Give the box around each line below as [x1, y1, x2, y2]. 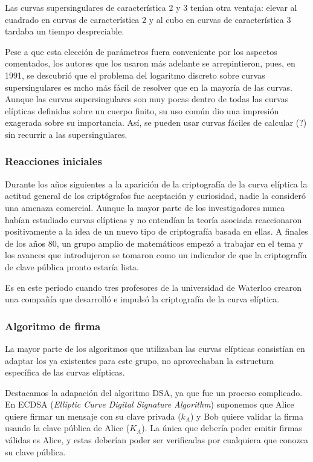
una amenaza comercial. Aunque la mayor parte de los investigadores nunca [5, 201, 285, 213]
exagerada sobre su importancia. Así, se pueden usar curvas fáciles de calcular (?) [5, 116, 307, 129]
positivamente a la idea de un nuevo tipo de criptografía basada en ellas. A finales [5, 225, 308, 238]
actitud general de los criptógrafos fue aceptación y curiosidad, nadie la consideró [5, 189, 306, 202]
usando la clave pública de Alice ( [5, 421, 130, 434]
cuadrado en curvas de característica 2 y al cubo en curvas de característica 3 [5, 13, 291, 25]
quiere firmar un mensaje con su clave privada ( [5, 409, 181, 422]
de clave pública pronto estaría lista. [5, 260, 139, 273]
